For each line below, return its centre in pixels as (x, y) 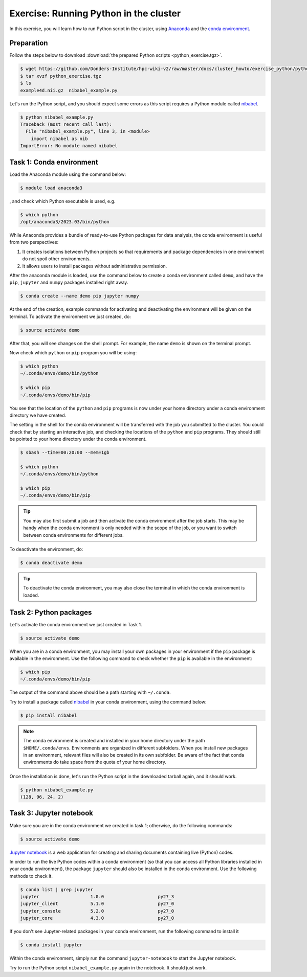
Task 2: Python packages (51, 612)
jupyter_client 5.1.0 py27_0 (97, 904)
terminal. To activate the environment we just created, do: (70, 316)
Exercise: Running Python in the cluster (95, 13)
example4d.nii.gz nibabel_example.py (69, 90)
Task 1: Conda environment (54, 162)
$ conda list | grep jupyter (57, 889)
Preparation (29, 43)
